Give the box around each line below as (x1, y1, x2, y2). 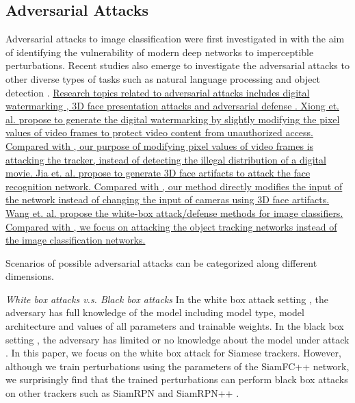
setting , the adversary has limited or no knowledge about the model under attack (5, 332, 350, 346)
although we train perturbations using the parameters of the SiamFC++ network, (5, 359, 350, 373)
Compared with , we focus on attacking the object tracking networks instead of (5, 219, 337, 233)
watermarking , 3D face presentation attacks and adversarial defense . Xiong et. (5, 99, 339, 113)
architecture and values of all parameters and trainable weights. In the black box (5, 319, 344, 333)
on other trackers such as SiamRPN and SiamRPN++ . (5, 386, 239, 400)
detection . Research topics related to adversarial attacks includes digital (5, 85, 310, 99)
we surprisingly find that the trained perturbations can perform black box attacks (5, 372, 348, 387)
